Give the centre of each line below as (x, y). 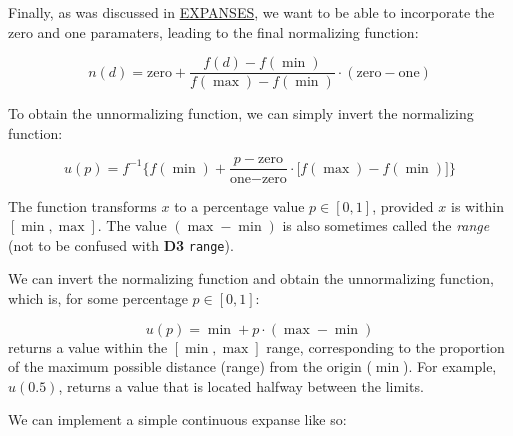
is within (477, 205)
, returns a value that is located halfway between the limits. (241, 385)
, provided (403, 205)
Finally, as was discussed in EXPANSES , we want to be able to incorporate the (251, 12)
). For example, (450, 366)
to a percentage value (239, 205)
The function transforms (82, 205)
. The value (132, 225)
